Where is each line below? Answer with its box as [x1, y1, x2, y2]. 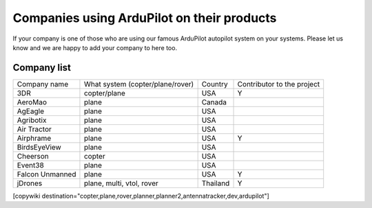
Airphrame [17, 133, 52, 143]
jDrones [17, 178, 43, 188]
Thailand [201, 178, 230, 188]
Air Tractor [17, 124, 52, 134]
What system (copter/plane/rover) [83, 79, 194, 89]
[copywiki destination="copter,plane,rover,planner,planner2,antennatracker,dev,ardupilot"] [12, 192, 270, 200]
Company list [12, 62, 72, 73]
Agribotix [17, 115, 47, 125]
